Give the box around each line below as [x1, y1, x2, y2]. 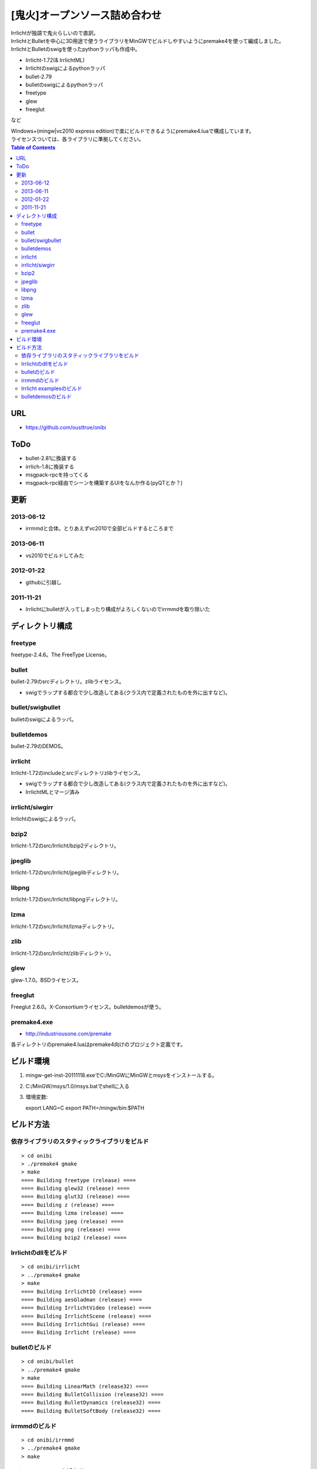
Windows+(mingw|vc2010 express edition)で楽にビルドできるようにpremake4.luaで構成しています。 [11, 127, 255, 135]
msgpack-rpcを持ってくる [25, 471, 89, 478]
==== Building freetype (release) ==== [21, 1177, 136, 1183]
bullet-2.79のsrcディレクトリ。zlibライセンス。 [11, 678, 124, 685]
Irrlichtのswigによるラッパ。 [11, 815, 79, 822]
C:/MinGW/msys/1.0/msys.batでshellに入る [25, 1082, 130, 1089]
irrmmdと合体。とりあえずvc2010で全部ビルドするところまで [25, 525, 174, 532]
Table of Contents [11, 144, 56, 151]
